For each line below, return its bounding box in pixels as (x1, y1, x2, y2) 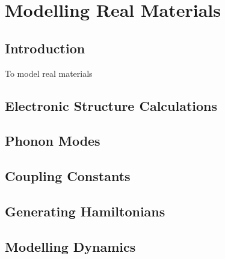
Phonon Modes (5, 131, 100, 150)
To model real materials (5, 67, 93, 79)
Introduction (5, 38, 85, 57)
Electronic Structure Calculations (5, 96, 218, 115)
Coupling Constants (5, 167, 131, 185)
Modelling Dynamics (5, 237, 136, 255)
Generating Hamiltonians (5, 201, 165, 220)
